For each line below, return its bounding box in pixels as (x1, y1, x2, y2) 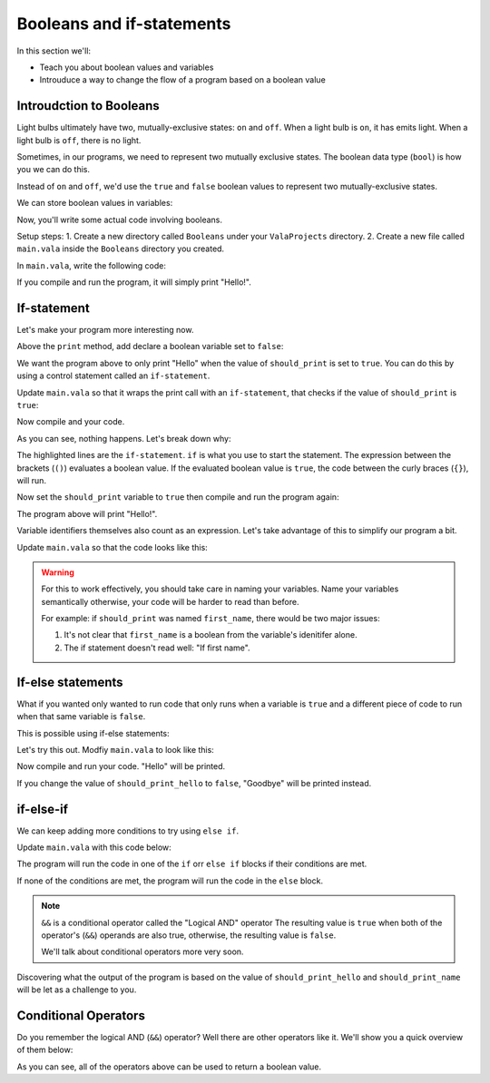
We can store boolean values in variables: (16, 198, 173, 209)
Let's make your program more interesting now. (16, 325, 194, 336)
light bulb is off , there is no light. (16, 134, 142, 145)
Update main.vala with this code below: (16, 842, 171, 853)
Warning (41, 567, 74, 578)
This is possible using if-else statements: (16, 727, 170, 738)
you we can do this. (16, 164, 91, 175)
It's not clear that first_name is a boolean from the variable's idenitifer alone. (64, 629, 358, 640)
